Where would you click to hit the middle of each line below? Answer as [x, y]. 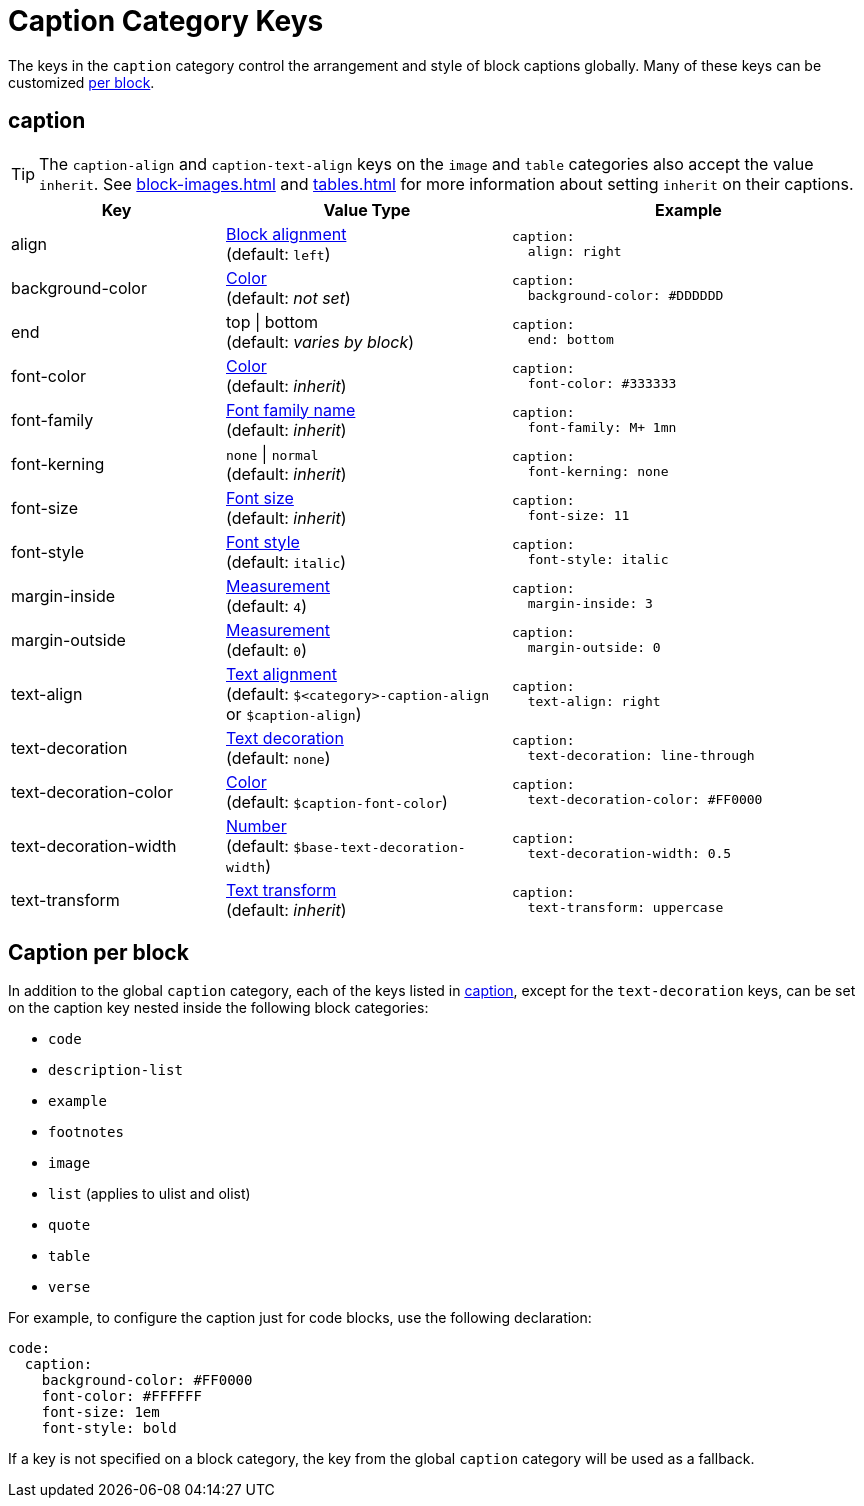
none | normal [272, 453]
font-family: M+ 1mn [602, 427]
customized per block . [81, 82]
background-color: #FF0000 [147, 1380]
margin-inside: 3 [590, 603]
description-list [115, 1070]
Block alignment [286, 233]
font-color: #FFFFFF [121, 1396]
